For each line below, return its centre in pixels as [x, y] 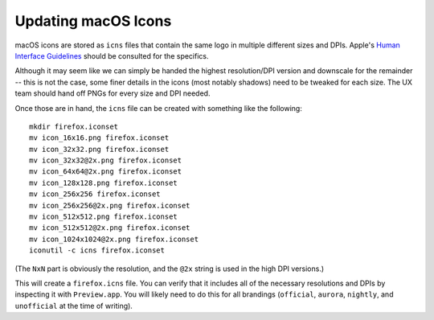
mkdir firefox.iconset [74, 126]
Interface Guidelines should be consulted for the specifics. [112, 55]
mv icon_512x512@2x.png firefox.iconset [110, 228]
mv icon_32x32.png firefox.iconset [99, 149]
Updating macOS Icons [93, 21]
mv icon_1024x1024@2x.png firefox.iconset [114, 239]
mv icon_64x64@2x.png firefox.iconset [106, 172]
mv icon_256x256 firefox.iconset [95, 194]
